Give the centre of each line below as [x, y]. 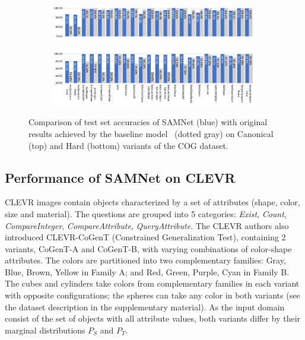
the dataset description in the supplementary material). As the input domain [145, 306]
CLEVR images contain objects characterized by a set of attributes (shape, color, [152, 202]
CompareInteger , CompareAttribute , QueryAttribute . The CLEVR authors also [147, 225]
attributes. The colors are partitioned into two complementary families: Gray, [145, 260]
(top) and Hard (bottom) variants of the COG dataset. [128, 145]
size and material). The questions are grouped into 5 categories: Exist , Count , [146, 213]
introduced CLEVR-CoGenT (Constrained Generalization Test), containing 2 [145, 237]
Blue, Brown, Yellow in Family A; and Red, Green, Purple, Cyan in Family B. [147, 271]
